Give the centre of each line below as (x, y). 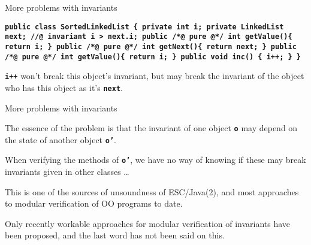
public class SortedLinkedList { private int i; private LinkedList (144, 27)
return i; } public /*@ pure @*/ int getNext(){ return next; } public (151, 46)
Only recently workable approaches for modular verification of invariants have (148, 223)
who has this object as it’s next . (64, 87)
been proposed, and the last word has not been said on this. (115, 235)
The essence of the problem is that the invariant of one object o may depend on (151, 128)
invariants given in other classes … (67, 172)
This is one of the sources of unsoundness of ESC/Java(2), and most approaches (152, 191)
